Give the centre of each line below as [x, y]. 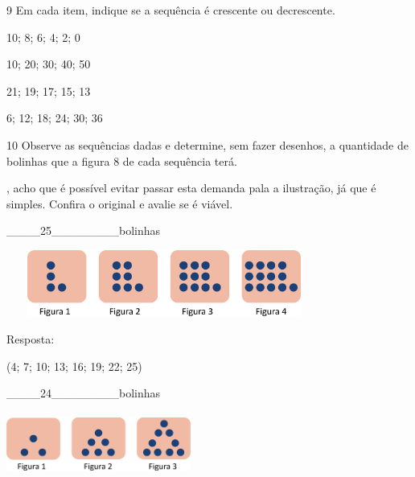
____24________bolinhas [84, 393]
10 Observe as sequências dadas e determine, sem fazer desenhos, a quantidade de [207, 144]
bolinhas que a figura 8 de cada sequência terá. [122, 160]
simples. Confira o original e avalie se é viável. [120, 203]
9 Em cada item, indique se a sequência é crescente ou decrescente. [171, 10]
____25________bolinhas [84, 230]
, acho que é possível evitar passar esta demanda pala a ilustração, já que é [191, 188]
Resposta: [31, 338]
